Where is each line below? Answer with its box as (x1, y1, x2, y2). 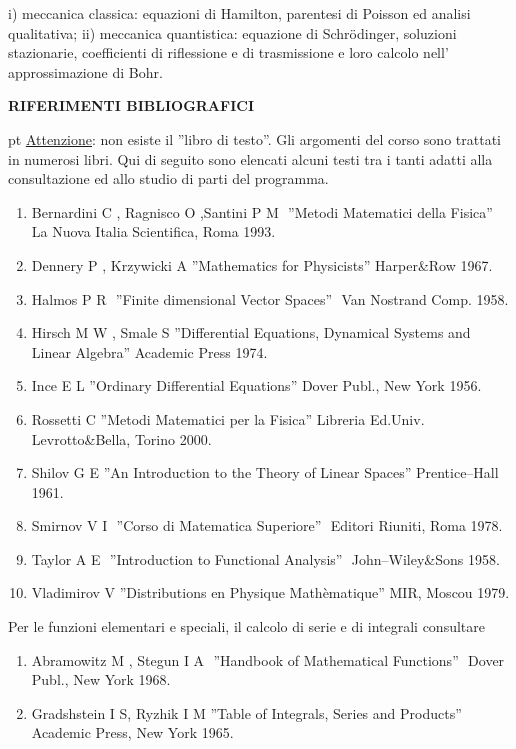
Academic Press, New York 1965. (31, 722, 234, 743)
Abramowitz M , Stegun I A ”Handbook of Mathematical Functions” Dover (31, 649, 505, 670)
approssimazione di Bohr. (8, 61, 163, 82)
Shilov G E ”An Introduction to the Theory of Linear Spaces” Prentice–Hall (31, 462, 499, 483)
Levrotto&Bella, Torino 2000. (31, 428, 212, 449)
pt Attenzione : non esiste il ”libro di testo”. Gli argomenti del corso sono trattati (8, 128, 501, 149)
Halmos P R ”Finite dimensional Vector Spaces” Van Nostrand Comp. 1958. (31, 288, 509, 309)
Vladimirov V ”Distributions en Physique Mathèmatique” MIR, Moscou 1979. (31, 582, 510, 603)
